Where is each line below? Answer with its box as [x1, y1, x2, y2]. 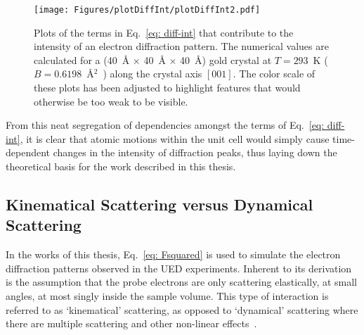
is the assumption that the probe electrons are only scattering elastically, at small [6, 274, 358, 289]
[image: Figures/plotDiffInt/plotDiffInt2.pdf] [34, 5, 261, 15]
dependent [6, 145, 51, 160]
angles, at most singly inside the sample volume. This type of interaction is [6, 288, 329, 303]
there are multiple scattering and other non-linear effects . [6, 316, 257, 331]
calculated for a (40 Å [34, 52, 130, 67]
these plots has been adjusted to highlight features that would [34, 80, 301, 95]
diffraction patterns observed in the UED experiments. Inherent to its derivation [6, 260, 352, 275]
